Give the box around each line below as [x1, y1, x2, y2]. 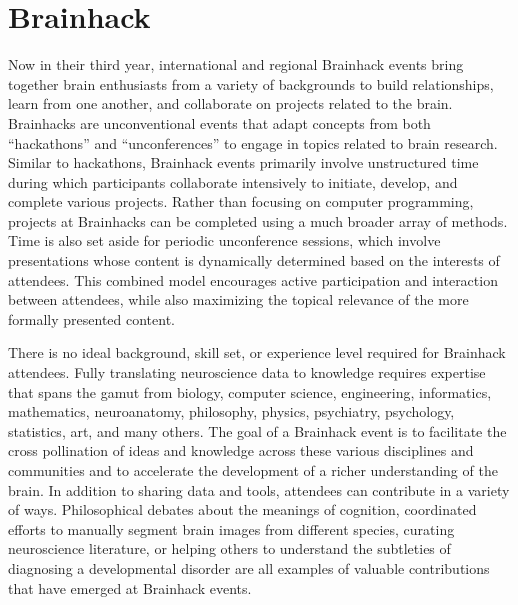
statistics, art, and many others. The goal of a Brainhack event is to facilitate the [8, 420, 507, 441]
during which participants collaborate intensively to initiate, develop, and [8, 171, 458, 192]
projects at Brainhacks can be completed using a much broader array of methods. [8, 210, 508, 231]
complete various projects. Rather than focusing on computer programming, [8, 191, 474, 212]
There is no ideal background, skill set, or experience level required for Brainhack [8, 342, 506, 363]
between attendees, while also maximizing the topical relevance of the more [8, 289, 469, 310]
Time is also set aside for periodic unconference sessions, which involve [8, 230, 441, 251]
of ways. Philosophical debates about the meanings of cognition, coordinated [8, 499, 477, 520]
